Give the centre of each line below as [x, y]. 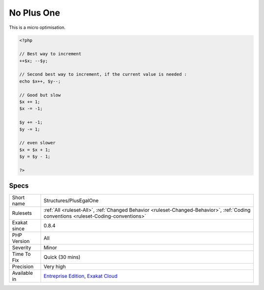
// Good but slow [40, 95]
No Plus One [35, 13]
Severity [22, 248]
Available [22, 273]
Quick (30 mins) [62, 257]
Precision [23, 267]
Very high [55, 267]
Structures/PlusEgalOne [71, 201]
